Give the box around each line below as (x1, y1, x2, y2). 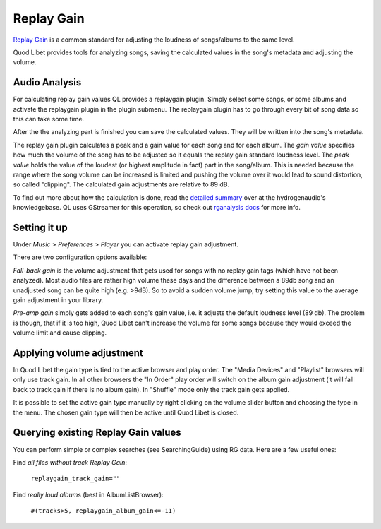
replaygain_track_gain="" (30, 475, 121, 483)
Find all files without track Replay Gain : (13, 458, 127, 466)
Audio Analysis (13, 76, 82, 88)
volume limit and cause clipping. (13, 328, 107, 337)
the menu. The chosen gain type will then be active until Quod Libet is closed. (13, 408, 239, 417)
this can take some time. (13, 115, 85, 124)
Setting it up (13, 221, 68, 233)
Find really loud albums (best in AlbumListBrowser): (13, 490, 164, 499)
